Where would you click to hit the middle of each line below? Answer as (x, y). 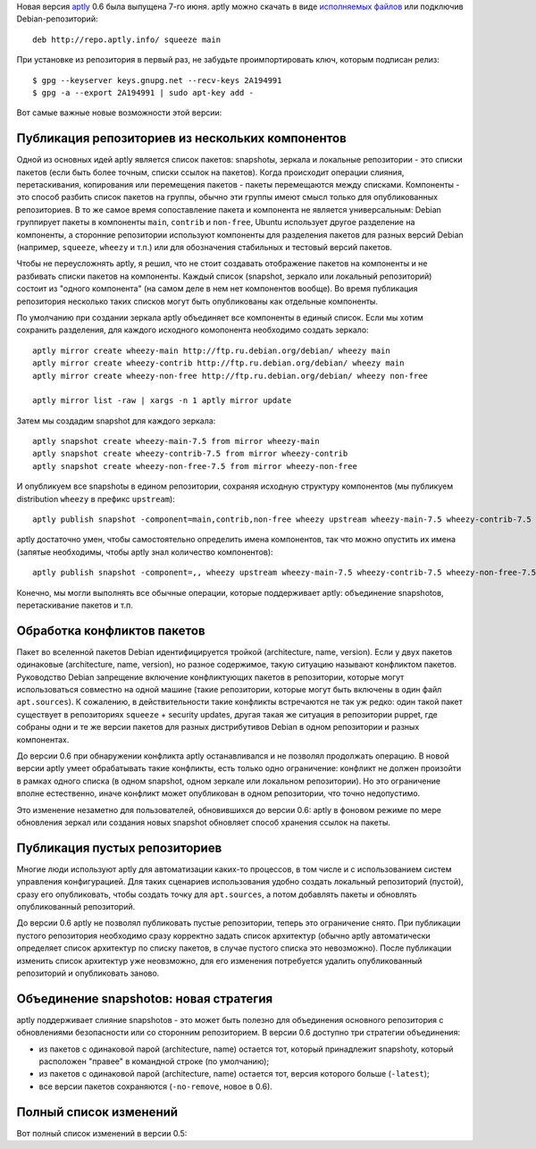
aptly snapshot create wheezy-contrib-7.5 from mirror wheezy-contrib (190, 454)
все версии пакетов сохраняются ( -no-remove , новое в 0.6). (155, 1086)
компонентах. (43, 739)
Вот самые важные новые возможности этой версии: (119, 113)
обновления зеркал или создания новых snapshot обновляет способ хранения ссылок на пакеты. (203, 822)
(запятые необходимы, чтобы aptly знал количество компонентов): (145, 552)
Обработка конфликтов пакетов (111, 630)
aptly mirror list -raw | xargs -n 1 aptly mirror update (162, 401)
